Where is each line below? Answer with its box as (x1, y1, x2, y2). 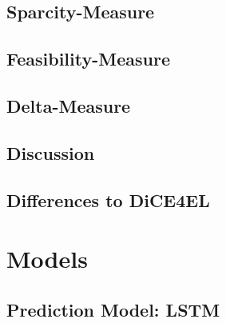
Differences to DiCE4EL (6, 187, 210, 212)
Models (6, 242, 88, 275)
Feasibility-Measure (6, 46, 170, 71)
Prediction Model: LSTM (6, 297, 220, 321)
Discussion (6, 140, 95, 165)
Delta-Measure (6, 93, 131, 118)
